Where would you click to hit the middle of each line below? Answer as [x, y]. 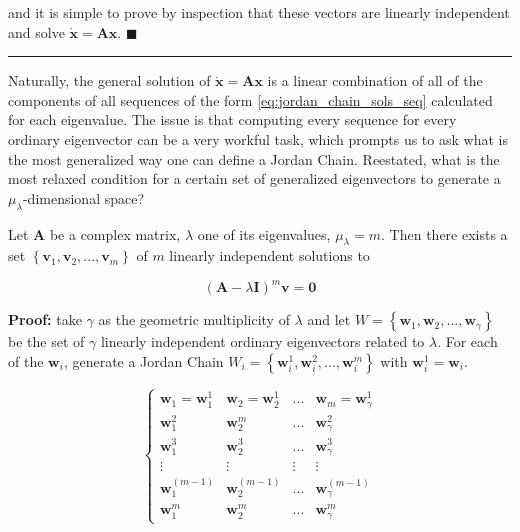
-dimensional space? [83, 197]
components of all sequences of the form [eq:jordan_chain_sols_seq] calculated [250, 99]
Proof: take [45, 319]
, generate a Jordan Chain [143, 361]
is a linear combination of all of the [375, 80]
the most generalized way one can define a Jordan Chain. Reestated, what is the [254, 158]
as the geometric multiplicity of [194, 319]
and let [329, 319]
